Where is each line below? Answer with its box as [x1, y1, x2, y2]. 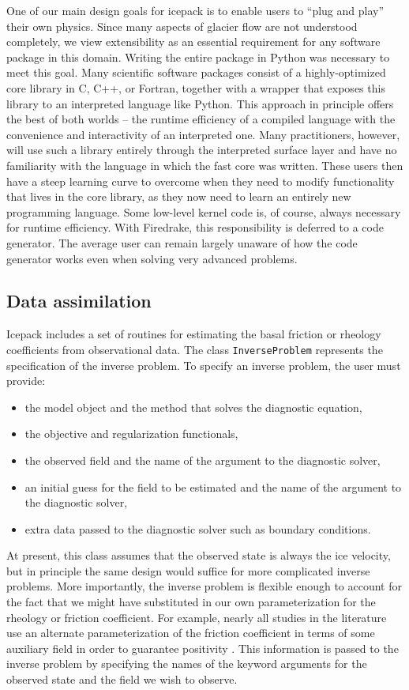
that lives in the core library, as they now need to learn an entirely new [6, 188, 351, 205]
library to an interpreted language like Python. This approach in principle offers [6, 95, 394, 111]
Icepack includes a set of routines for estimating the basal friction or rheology [6, 326, 381, 342]
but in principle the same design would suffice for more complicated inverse [6, 562, 370, 579]
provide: [6, 372, 46, 389]
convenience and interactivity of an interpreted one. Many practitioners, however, [6, 126, 400, 142]
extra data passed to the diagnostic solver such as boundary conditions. [24, 520, 371, 537]
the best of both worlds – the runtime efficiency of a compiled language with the [6, 111, 396, 127]
